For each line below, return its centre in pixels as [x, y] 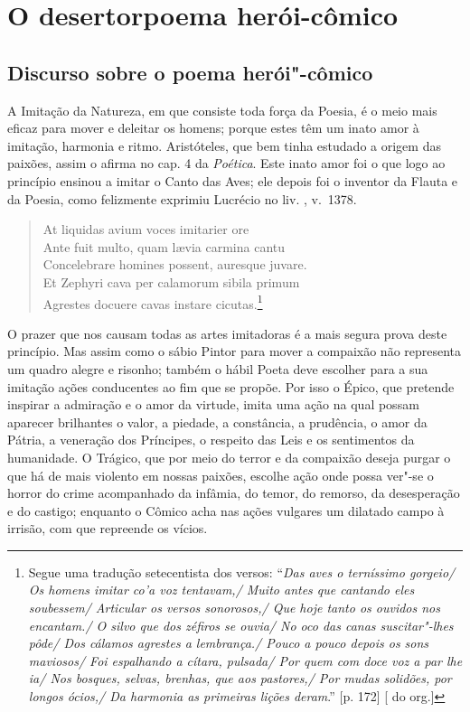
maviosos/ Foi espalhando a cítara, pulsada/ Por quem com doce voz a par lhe [245, 660]
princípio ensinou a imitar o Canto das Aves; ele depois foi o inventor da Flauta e [233, 180]
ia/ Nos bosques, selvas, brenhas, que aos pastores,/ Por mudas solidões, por [240, 678]
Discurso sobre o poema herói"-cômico [190, 72]
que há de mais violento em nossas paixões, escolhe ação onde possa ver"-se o [221, 475]
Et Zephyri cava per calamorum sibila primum [171, 281]
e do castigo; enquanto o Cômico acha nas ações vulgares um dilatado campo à [226, 510]
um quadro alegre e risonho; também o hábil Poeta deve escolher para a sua [218, 368]
